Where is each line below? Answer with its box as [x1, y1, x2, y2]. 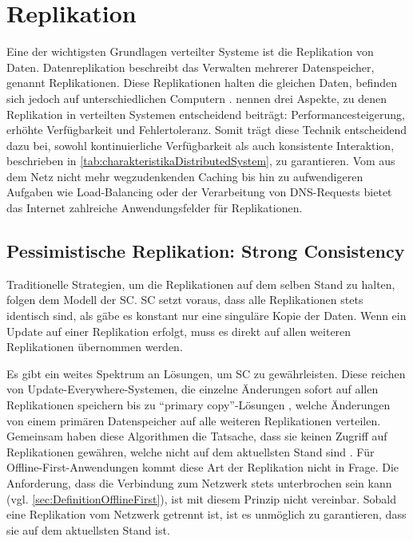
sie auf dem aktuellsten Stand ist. [6, 521, 170, 538]
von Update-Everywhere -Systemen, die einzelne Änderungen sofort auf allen [6, 381, 379, 397]
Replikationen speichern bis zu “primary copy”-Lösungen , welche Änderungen [6, 397, 391, 413]
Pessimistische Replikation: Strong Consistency [6, 239, 405, 263]
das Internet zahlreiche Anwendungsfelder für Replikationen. [6, 199, 303, 216]
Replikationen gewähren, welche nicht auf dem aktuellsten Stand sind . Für [6, 443, 375, 460]
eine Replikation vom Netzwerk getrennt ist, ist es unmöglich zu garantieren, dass [6, 506, 407, 523]
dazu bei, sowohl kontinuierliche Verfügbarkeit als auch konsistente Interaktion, [6, 136, 395, 153]
